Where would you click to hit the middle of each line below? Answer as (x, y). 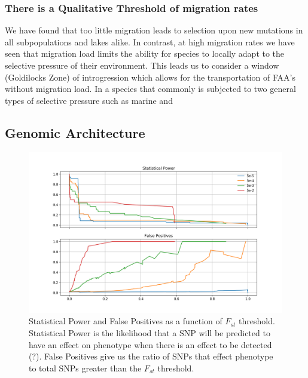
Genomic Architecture (75, 132)
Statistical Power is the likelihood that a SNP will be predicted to (150, 332)
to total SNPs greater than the (85, 368)
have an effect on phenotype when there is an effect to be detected (150, 344)
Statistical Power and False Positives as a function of (126, 321)
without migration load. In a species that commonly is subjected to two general (150, 89)
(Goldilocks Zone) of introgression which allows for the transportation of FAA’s (150, 77)
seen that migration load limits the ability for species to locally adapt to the (145, 53)
